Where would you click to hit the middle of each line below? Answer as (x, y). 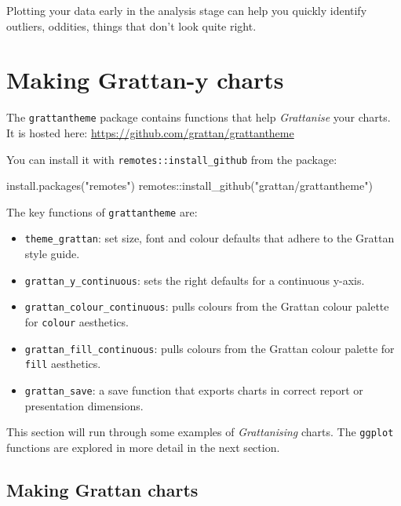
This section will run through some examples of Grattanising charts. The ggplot (200, 432)
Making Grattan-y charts (145, 80)
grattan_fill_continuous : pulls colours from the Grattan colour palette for (210, 348)
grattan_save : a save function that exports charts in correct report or (194, 390)
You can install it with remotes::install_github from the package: (172, 159)
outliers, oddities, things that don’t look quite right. (131, 25)
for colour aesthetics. (77, 322)
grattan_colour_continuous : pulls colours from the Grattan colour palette (207, 306)
